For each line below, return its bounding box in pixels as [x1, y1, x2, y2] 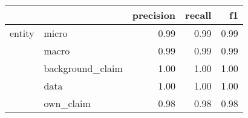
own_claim [44, 96, 91, 110]
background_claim [44, 61, 123, 75]
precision [132, 8, 176, 22]
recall [185, 8, 212, 22]
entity [10, 26, 34, 40]
